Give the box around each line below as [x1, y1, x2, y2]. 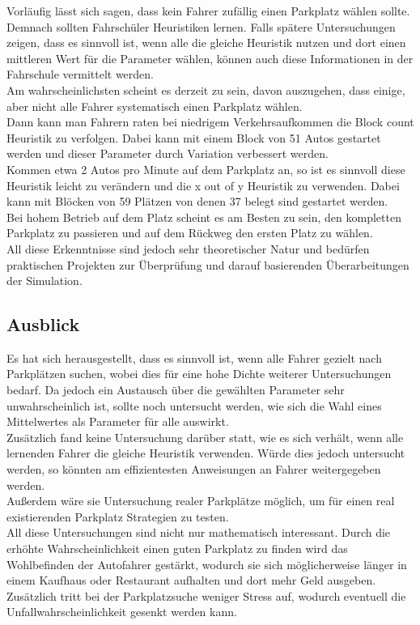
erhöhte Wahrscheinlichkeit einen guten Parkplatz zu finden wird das [6, 540, 348, 557]
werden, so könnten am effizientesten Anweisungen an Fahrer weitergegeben [6, 461, 381, 478]
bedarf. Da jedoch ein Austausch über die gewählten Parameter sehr [6, 381, 345, 398]
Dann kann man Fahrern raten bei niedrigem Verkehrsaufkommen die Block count [6, 113, 414, 130]
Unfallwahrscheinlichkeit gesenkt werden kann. [6, 603, 237, 620]
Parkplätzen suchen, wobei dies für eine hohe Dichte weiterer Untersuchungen [6, 365, 392, 382]
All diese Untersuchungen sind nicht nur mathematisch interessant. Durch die [6, 524, 391, 541]
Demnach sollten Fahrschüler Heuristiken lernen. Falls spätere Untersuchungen [6, 18, 396, 35]
